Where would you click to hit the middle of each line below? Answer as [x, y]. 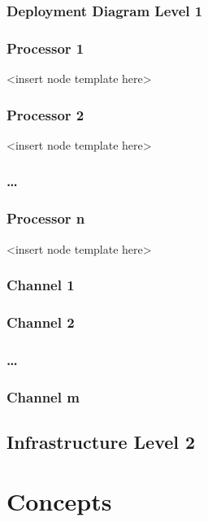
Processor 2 [45, 114]
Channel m [43, 396]
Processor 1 [45, 48]
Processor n [46, 218]
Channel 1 [41, 285]
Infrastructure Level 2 [101, 441]
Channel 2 [41, 322]
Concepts [59, 501]
